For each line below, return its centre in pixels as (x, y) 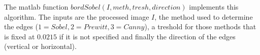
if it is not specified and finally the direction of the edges (147, 36)
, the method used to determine (204, 16)
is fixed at (20, 36)
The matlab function (36, 7)
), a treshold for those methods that (200, 26)
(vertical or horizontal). (40, 46)
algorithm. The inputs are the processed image (77, 16)
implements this (214, 7)
